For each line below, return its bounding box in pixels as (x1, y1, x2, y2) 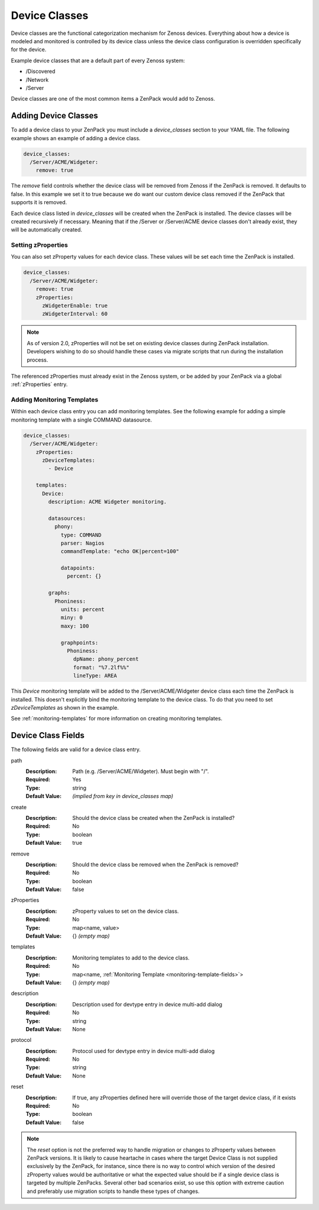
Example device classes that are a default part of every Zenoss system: (11, 57, 185, 64)
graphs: (48, 590, 71, 596)
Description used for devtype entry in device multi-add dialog (72, 1000, 223, 1008)
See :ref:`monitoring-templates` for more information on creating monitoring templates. (11, 715, 223, 722)
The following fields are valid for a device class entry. (11, 746, 141, 753)
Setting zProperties (11, 241, 68, 249)
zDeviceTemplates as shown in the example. (11, 704, 119, 711)
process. (27, 356, 48, 363)
